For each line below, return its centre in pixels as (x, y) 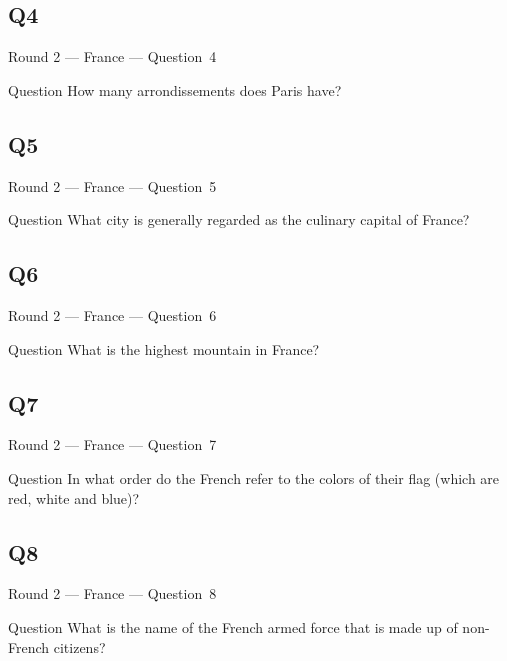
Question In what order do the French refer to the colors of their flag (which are (254, 477)
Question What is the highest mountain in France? (164, 348)
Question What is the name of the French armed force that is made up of (233, 626)
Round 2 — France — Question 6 (112, 314)
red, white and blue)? (74, 497)
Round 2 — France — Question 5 (112, 185)
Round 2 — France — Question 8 (112, 593)
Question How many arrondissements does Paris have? (175, 89)
